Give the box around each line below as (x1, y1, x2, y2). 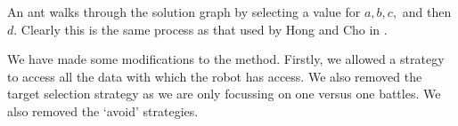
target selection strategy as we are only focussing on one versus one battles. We (7, 84, 441, 103)
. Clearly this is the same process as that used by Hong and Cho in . (13, 20, 388, 38)
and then (402, 3, 452, 20)
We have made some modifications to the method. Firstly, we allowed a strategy (7, 50, 445, 68)
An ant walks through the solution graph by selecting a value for (7, 3, 361, 20)
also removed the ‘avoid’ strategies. (7, 101, 199, 120)
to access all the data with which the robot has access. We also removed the (7, 67, 422, 85)
